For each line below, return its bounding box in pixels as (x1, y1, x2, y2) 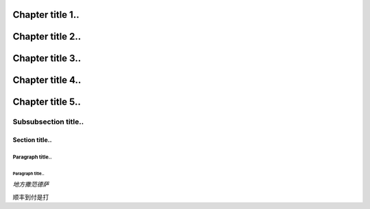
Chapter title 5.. (12, 96, 82, 108)
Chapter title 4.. (12, 74, 82, 86)
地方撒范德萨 (12, 180, 49, 189)
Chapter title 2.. (12, 31, 82, 42)
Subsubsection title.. (12, 117, 84, 126)
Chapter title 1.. (12, 9, 79, 20)
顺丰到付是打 (12, 193, 49, 201)
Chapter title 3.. (12, 53, 82, 64)
